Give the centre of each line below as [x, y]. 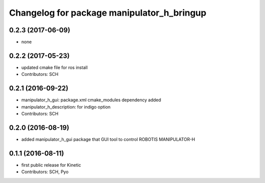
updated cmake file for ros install [54, 67]
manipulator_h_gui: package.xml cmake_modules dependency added [91, 100]
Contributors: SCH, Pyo [45, 172]
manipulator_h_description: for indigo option [66, 107]
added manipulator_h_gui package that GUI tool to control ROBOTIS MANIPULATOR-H [108, 139]
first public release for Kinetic [51, 165]
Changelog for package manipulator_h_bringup [108, 13]
